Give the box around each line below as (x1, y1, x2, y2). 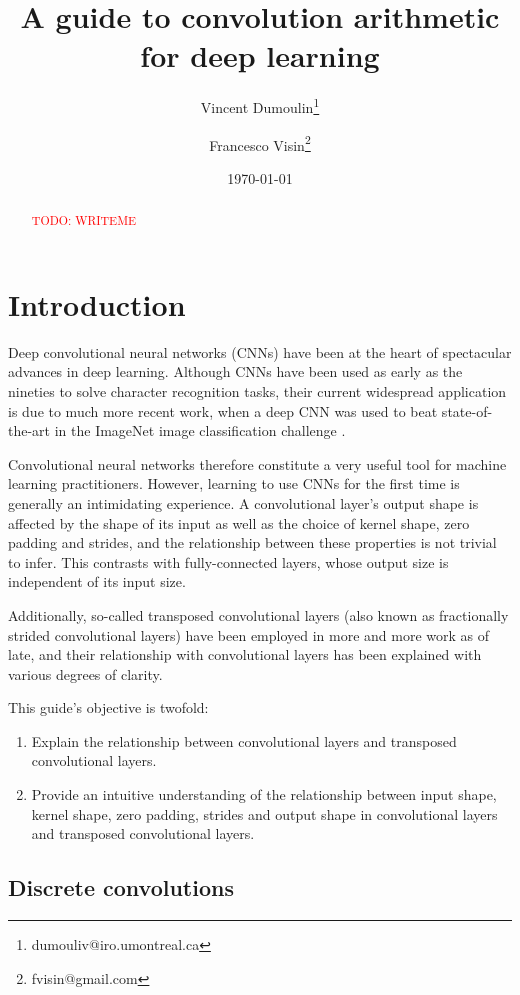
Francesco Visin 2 (209, 131, 311, 155)
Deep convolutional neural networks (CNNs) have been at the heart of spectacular (8, 341, 512, 362)
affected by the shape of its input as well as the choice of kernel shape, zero (8, 512, 470, 533)
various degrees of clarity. (8, 663, 163, 684)
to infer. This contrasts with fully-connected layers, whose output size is (8, 551, 449, 572)
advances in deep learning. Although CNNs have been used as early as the (8, 361, 463, 382)
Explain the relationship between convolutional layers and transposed (31, 730, 457, 751)
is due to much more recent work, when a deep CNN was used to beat (8, 400, 438, 421)
